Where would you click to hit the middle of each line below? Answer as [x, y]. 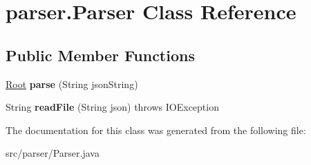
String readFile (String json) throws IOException [112, 107]
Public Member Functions [100, 55]
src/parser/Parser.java [53, 153]
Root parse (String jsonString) [72, 84]
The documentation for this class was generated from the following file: [156, 130]
